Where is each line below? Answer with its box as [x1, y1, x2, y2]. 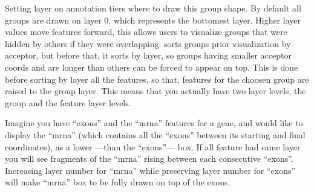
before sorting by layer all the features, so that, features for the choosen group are [5, 72, 309, 85]
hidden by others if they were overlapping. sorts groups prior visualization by [5, 37, 291, 50]
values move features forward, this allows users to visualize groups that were [5, 25, 287, 38]
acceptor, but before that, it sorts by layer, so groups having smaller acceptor [5, 49, 292, 62]
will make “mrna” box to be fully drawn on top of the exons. [5, 176, 231, 188]
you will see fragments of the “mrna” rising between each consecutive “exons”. [5, 152, 293, 165]
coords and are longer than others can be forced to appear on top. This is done [5, 60, 298, 73]
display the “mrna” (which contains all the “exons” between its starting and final [5, 128, 306, 141]
